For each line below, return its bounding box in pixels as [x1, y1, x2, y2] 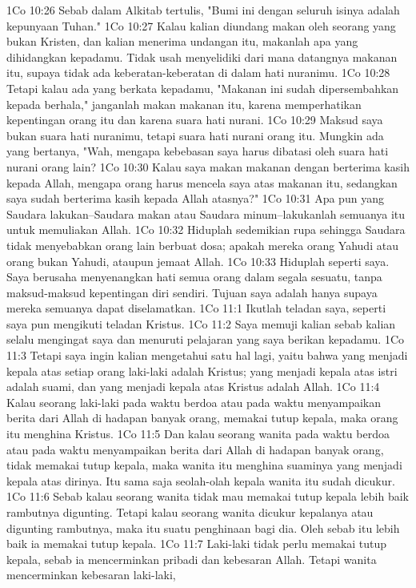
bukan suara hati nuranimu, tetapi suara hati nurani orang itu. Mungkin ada [6, 127, 384, 143]
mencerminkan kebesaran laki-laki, [6, 566, 176, 583]
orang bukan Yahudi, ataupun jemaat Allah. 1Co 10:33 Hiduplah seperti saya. [6, 252, 390, 269]
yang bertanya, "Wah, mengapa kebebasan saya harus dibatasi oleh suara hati [6, 143, 389, 159]
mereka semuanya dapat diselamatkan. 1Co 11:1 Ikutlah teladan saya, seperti [6, 300, 386, 316]
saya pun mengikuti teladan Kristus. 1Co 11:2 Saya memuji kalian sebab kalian [6, 315, 396, 332]
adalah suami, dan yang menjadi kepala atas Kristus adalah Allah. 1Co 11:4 [6, 378, 380, 395]
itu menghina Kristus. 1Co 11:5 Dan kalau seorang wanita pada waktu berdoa [6, 425, 390, 442]
